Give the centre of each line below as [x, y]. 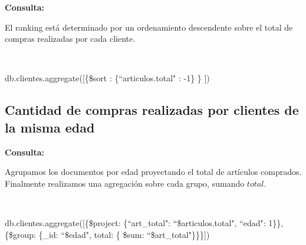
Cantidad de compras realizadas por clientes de [152, 110]
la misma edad [50, 127]
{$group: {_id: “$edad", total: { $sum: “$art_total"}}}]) [107, 234]
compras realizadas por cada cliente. [70, 39]
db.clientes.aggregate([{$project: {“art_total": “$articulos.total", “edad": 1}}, [144, 222]
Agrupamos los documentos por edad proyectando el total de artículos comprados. [153, 172]
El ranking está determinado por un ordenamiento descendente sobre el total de [149, 27]
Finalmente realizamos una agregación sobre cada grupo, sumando [125, 183]
